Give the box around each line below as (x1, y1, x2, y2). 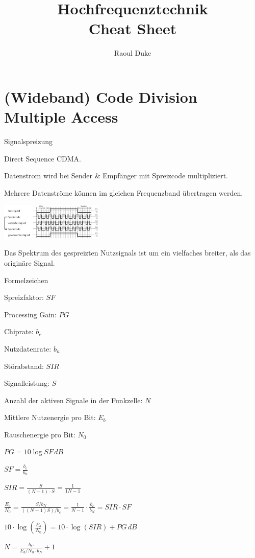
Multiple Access (4, 106, 118, 127)
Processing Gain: (4, 309, 57, 319)
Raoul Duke (114, 48, 151, 58)
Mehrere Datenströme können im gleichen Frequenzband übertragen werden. (4, 187, 243, 198)
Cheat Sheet (88, 18, 177, 39)
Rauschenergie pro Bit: (4, 429, 75, 439)
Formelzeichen (4, 274, 48, 285)
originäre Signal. (4, 257, 55, 268)
